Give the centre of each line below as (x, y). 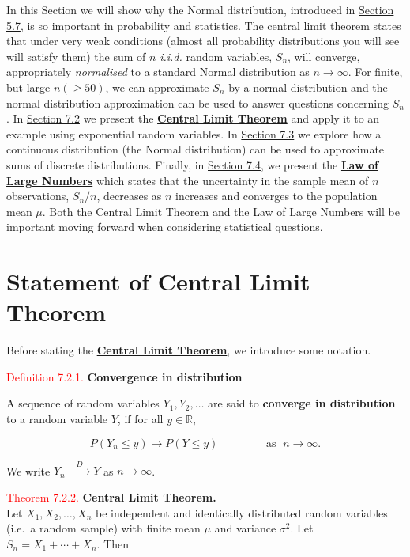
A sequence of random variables (83, 403)
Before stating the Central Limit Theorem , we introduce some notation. (189, 350)
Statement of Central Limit (158, 281)
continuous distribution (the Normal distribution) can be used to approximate (196, 149)
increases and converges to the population (276, 196)
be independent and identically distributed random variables (241, 512)
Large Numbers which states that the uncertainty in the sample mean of (188, 180)
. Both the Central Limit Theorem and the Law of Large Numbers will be (221, 211)
